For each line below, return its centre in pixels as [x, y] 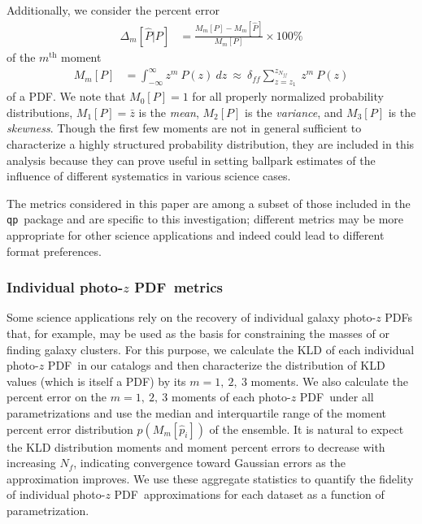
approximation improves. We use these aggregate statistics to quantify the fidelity [210, 478]
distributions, [40, 112]
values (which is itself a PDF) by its [96, 381]
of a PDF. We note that [66, 96]
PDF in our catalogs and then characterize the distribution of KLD [216, 365]
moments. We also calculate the [329, 381]
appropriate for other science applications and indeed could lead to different [196, 235]
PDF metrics [179, 287]
